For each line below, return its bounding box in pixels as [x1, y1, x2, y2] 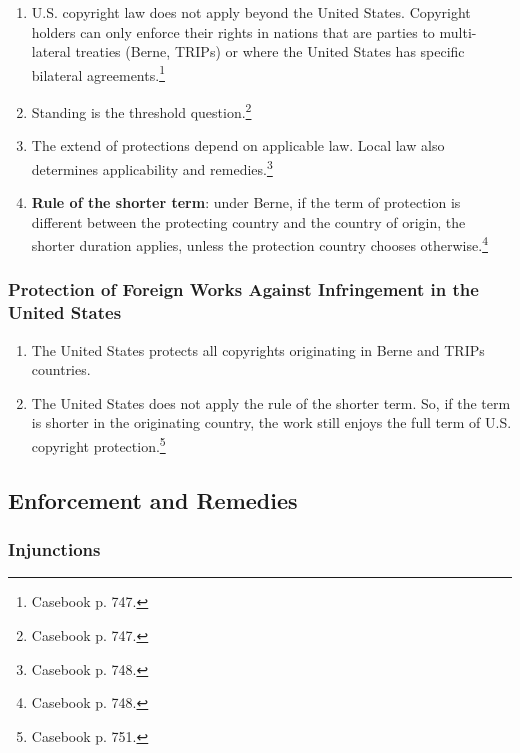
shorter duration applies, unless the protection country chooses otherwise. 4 [31, 232, 488, 255]
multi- [439, 21, 477, 42]
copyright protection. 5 [31, 433, 166, 456]
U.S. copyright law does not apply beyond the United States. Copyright [31, 2, 471, 22]
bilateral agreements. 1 [31, 61, 165, 85]
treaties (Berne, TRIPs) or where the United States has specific [75, 41, 465, 62]
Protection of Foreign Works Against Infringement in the [8, 277, 479, 302]
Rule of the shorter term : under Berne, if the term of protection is [31, 192, 461, 213]
